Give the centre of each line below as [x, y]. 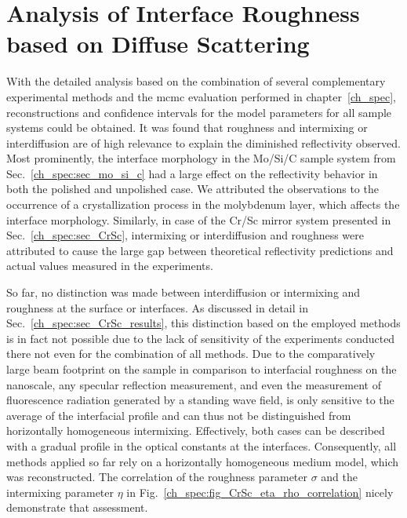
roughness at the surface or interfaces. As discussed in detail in [157, 307]
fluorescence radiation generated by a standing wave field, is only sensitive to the [200, 400]
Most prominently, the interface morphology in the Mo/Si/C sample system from [201, 158]
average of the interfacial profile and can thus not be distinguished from [179, 415]
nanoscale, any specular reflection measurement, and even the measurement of [194, 384]
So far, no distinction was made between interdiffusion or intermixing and [184, 292]
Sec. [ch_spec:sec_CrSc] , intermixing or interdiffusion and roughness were [185, 235]
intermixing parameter [60, 492]
